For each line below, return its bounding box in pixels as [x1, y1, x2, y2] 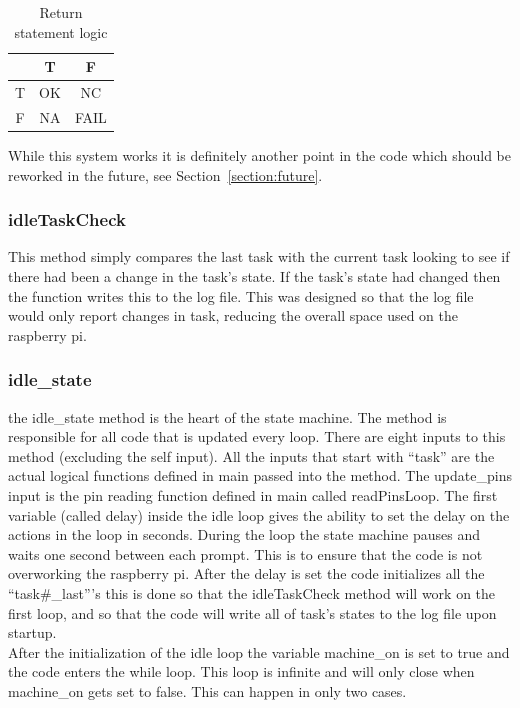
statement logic [14, 21, 108, 42]
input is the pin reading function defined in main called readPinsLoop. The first [8, 484, 498, 505]
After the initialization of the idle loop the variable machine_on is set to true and [8, 641, 510, 662]
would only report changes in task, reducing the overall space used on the [8, 305, 459, 326]
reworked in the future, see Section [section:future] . [8, 164, 323, 185]
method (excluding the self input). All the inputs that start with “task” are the [8, 445, 495, 466]
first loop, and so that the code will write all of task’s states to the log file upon [8, 602, 497, 623]
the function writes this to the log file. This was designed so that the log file [8, 285, 474, 306]
